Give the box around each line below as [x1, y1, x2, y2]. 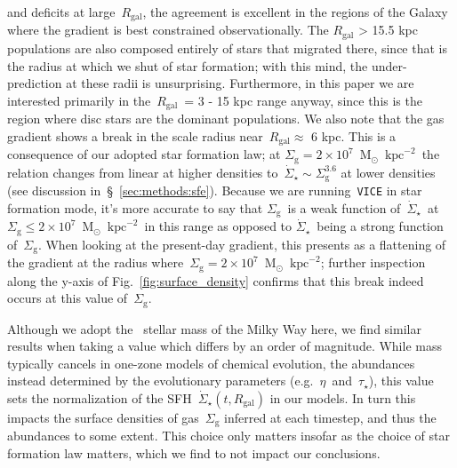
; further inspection [320, 253, 426, 272]
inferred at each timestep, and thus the [224, 408, 437, 426]
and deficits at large [7, 3, 116, 20]
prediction [7, 74, 62, 92]
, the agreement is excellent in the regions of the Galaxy [142, 3, 448, 20]
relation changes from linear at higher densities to [7, 163, 278, 181]
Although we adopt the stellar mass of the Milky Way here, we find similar [7, 319, 421, 337]
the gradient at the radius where [7, 253, 184, 272]
